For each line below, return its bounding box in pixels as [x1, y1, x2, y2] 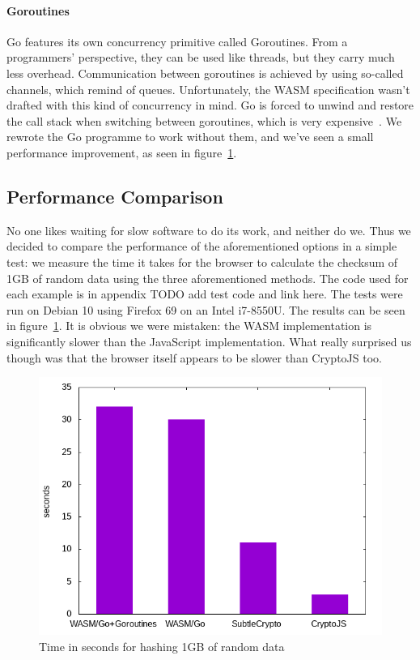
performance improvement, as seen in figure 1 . [6, 144, 237, 161]
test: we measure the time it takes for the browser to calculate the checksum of [6, 253, 398, 270]
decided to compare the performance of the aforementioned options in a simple [6, 238, 397, 255]
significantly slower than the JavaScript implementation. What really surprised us [6, 332, 412, 349]
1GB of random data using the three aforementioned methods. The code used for [6, 269, 409, 286]
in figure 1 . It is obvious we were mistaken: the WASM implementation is [6, 317, 372, 334]
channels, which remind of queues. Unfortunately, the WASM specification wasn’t [6, 80, 410, 97]
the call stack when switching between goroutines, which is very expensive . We [6, 112, 402, 129]
